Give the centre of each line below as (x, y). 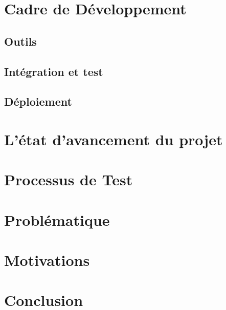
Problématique (57, 219)
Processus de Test (69, 179)
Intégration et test (54, 71)
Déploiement (38, 101)
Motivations (47, 260)
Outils (20, 41)
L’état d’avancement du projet (114, 139)
